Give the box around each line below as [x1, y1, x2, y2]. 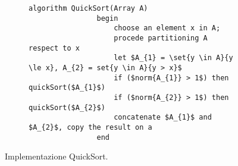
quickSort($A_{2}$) [29, 103, 105, 112]
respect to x [29, 43, 80, 52]
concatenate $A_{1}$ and [114, 113, 212, 122]
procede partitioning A [114, 33, 208, 42]
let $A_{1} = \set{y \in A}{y [114, 54, 233, 62]
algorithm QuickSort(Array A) [29, 4, 148, 12]
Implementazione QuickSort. [5, 150, 108, 162]
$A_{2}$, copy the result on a [29, 123, 152, 131]
